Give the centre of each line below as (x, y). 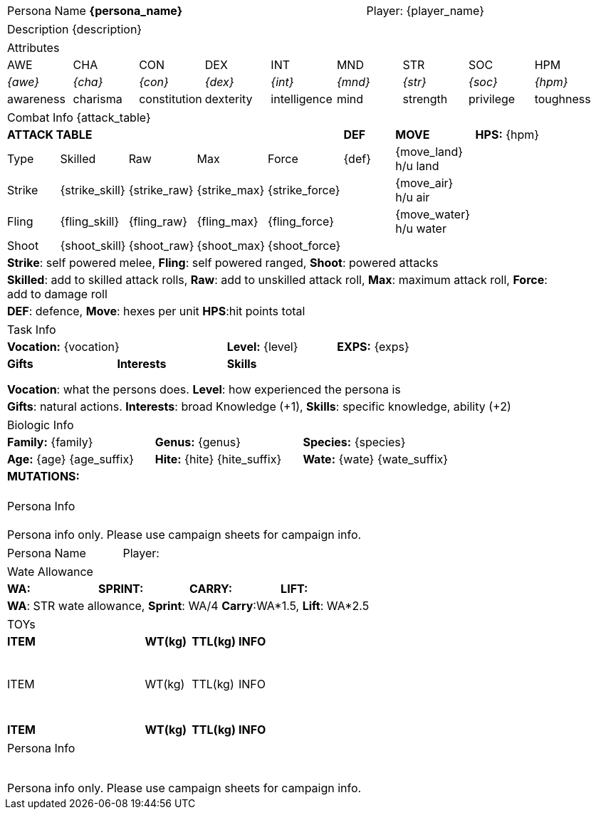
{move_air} (424, 183)
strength (425, 99)
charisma (98, 99)
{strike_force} (304, 190)
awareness (36, 99)
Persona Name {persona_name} (95, 11)
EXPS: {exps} (373, 347)
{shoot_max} (231, 246)
